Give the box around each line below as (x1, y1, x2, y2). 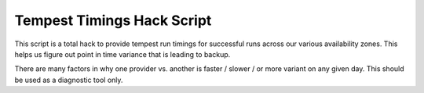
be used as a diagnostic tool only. (14, 75, 123, 84)
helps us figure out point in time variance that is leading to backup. (14, 49, 231, 59)
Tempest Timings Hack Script (14, 12, 212, 29)
